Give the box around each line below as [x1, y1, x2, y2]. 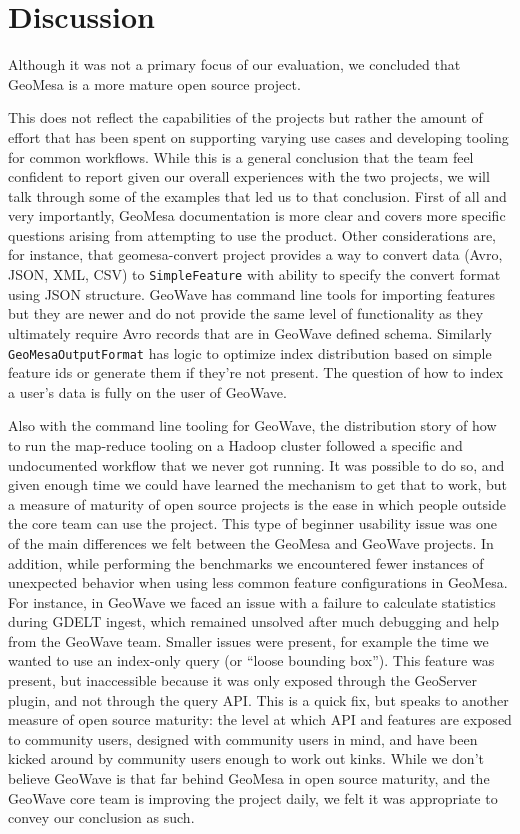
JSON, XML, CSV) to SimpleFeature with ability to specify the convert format [8, 264, 501, 285]
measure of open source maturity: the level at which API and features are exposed [8, 709, 512, 730]
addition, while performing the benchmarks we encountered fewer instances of [8, 552, 484, 573]
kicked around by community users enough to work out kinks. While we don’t [8, 748, 484, 769]
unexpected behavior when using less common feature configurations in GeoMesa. [8, 572, 508, 593]
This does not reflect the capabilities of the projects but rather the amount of [8, 107, 483, 128]
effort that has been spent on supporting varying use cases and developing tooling [8, 126, 509, 147]
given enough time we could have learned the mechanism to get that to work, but [8, 474, 508, 495]
